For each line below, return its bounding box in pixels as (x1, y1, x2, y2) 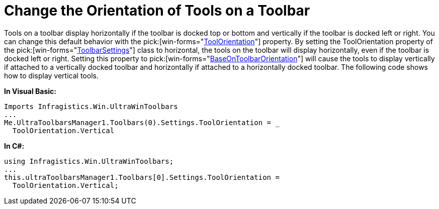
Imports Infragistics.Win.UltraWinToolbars (4, 102, 178, 111)
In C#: (4, 141, 25, 150)
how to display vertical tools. (4, 71, 99, 80)
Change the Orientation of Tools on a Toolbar (4, 2, 310, 19)
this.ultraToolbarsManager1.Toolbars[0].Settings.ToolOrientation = (4, 173, 280, 181)
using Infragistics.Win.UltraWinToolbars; (4, 157, 174, 165)
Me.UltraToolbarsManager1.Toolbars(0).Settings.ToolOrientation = (4, 118, 272, 127)
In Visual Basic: (4, 86, 56, 95)
